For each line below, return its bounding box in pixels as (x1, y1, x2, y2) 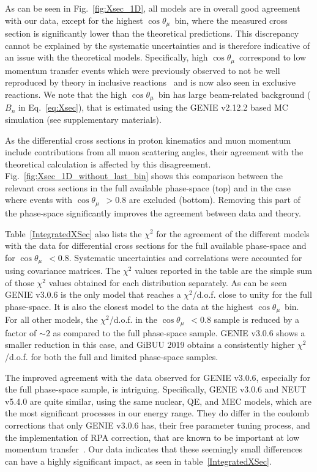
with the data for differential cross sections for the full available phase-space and (5, 239, 307, 252)
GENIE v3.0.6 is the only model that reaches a (5, 288, 181, 301)
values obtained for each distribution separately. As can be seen (48, 276, 287, 289)
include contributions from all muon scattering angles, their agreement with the (5, 146, 304, 158)
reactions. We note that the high (5, 87, 127, 100)
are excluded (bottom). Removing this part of (129, 193, 300, 206)
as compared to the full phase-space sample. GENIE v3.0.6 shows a (53, 326, 305, 339)
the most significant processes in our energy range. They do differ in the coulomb (5, 407, 309, 419)
